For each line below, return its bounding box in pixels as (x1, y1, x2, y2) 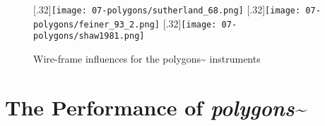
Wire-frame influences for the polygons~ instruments (33, 51, 261, 65)
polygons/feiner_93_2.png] (33, 19, 160, 30)
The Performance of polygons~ (5, 92, 306, 122)
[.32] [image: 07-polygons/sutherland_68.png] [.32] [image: (33, 2, 301, 16)
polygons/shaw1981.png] (33, 31, 145, 42)
